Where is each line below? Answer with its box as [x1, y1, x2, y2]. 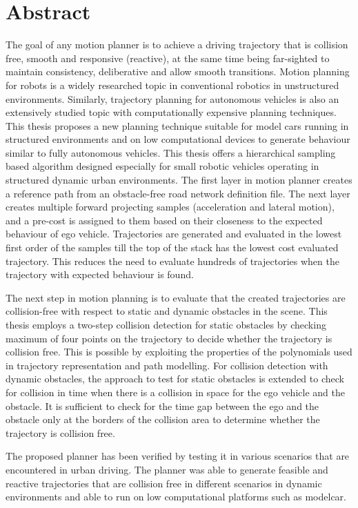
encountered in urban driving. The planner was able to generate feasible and [6, 462, 328, 476]
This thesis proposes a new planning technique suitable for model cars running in [6, 118, 349, 133]
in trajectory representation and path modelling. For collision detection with [6, 358, 328, 372]
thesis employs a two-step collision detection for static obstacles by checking [6, 317, 326, 331]
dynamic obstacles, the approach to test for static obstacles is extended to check [6, 371, 344, 386]
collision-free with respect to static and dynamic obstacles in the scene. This [6, 304, 328, 318]
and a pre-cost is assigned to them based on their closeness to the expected [6, 213, 323, 227]
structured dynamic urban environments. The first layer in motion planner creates [6, 173, 352, 187]
